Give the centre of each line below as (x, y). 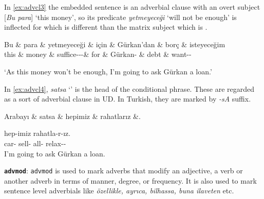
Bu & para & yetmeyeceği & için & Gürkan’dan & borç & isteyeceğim (115, 44)
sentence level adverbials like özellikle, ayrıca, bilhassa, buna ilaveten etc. (119, 191)
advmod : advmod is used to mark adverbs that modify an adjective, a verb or (124, 171)
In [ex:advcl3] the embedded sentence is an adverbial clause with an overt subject (132, 7)
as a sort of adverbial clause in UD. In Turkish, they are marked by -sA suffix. (128, 99)
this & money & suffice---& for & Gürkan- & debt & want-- (98, 54)
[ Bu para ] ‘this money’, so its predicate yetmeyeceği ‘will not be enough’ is (120, 17)
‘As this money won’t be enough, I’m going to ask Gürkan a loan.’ (108, 71)
